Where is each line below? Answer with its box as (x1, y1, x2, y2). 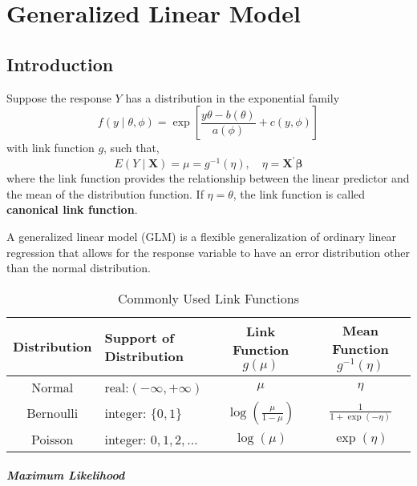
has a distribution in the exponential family (125, 89, 340, 106)
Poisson (31, 429, 74, 448)
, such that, (103, 139, 160, 156)
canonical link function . (6, 201, 138, 218)
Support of (104, 327, 174, 347)
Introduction (6, 51, 114, 76)
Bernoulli (26, 404, 79, 423)
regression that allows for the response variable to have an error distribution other (6, 243, 410, 260)
